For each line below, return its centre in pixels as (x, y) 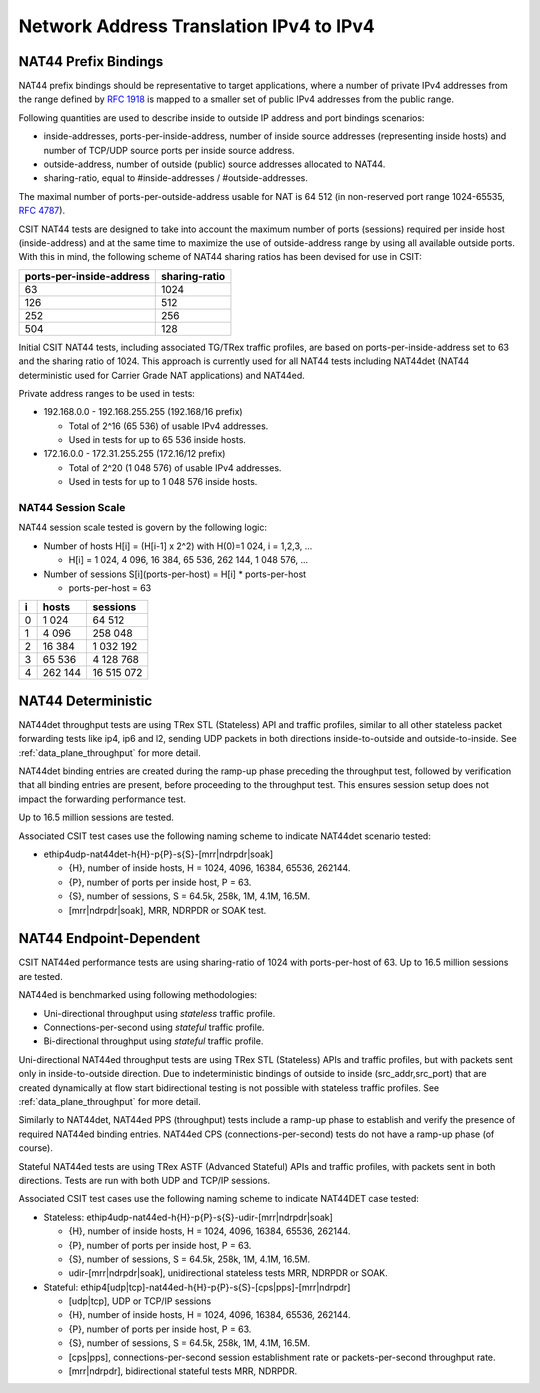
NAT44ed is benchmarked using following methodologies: (138, 995)
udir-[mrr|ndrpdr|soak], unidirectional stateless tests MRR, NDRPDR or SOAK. (228, 1273)
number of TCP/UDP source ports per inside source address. (169, 150)
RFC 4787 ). (41, 211)
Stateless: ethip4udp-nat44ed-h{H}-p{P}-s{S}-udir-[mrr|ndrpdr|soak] (188, 1217)
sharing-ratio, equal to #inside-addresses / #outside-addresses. (176, 178)
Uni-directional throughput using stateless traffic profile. (159, 1013)
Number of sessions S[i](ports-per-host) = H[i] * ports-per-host (175, 574)
